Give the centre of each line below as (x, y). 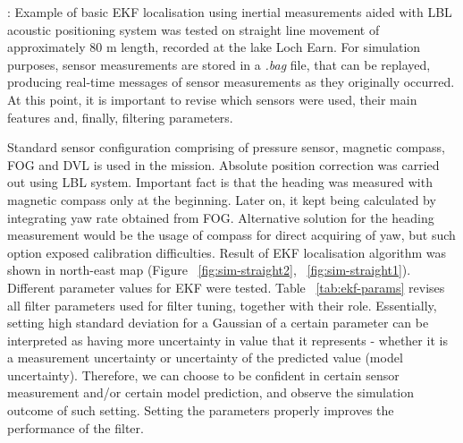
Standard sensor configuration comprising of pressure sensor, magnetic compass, (226, 147)
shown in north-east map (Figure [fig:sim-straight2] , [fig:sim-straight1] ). (209, 270)
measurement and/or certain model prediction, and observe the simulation (211, 392)
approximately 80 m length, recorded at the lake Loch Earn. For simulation (214, 47)
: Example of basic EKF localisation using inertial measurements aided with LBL (230, 12)
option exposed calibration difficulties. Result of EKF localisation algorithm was (227, 252)
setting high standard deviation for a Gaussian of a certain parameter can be (218, 323)
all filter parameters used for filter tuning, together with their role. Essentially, (222, 305)
